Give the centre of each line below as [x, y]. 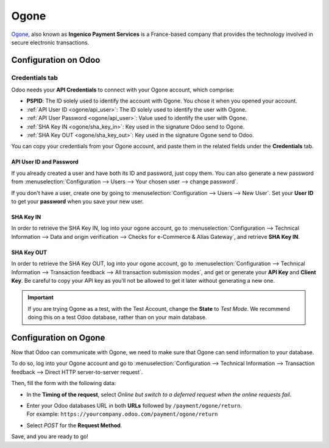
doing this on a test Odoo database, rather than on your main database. [117, 318]
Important [41, 297]
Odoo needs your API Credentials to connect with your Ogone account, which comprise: [123, 90]
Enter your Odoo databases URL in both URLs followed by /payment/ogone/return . [134, 405]
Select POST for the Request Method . [74, 425]
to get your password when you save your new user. [78, 201]
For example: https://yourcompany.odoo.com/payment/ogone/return [122, 414]
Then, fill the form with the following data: [64, 383]
